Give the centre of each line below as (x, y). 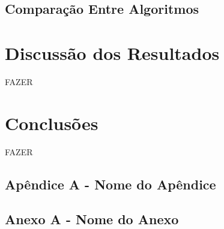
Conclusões (52, 123)
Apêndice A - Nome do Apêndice (110, 184)
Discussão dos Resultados (112, 52)
